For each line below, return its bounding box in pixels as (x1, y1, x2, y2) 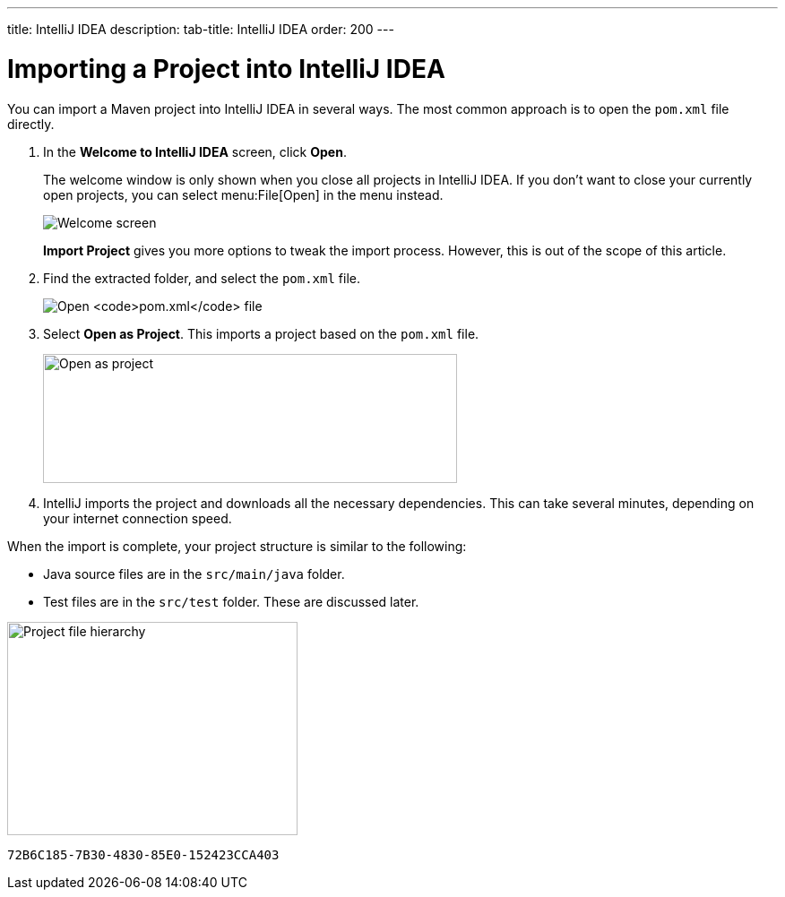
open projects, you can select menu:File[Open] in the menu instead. (43, 186, 444, 203)
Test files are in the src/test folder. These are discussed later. (43, 593, 419, 609)
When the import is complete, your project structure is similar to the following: (7, 538, 467, 554)
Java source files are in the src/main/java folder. (43, 565, 345, 582)
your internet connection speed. (43, 510, 232, 526)
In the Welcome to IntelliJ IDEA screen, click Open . (43, 143, 347, 160)
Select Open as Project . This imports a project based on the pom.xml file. (43, 325, 479, 341)
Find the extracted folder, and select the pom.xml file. (43, 270, 360, 286)
